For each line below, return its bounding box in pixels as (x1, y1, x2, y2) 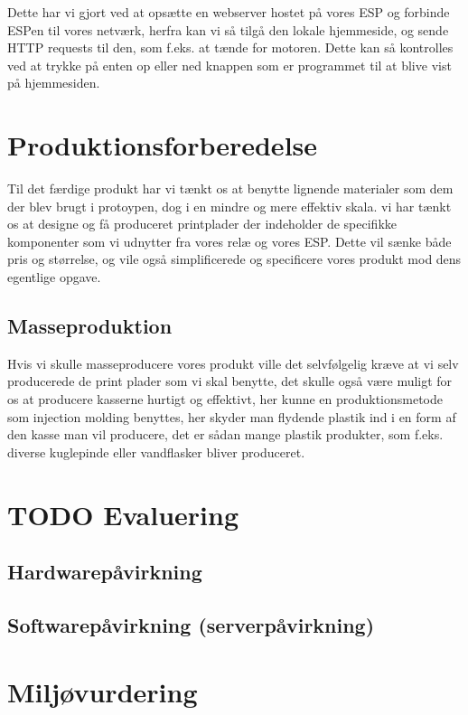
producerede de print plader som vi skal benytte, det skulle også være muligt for (7, 372, 453, 390)
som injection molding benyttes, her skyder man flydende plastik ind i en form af (7, 407, 456, 426)
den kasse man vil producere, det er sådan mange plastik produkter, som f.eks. (7, 425, 444, 444)
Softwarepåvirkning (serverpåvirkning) (7, 610, 375, 638)
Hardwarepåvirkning (7, 558, 202, 586)
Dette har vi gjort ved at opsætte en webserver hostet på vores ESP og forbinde (7, 3, 450, 21)
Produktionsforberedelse (7, 127, 318, 164)
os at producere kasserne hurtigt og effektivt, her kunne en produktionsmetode (7, 390, 444, 409)
